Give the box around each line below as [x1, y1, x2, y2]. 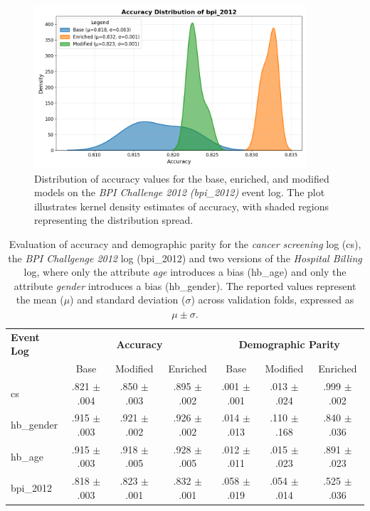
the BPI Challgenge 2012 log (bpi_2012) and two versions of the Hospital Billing [8, 250, 362, 265]
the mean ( [16, 292, 64, 307]
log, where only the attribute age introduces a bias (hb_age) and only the [23, 264, 347, 279]
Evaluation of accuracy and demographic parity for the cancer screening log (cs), [9, 236, 361, 251]
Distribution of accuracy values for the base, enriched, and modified [34, 171, 329, 185]
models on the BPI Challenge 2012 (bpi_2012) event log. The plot [34, 185, 325, 200]
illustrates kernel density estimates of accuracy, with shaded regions [34, 198, 329, 213]
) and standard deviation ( [70, 292, 186, 307]
